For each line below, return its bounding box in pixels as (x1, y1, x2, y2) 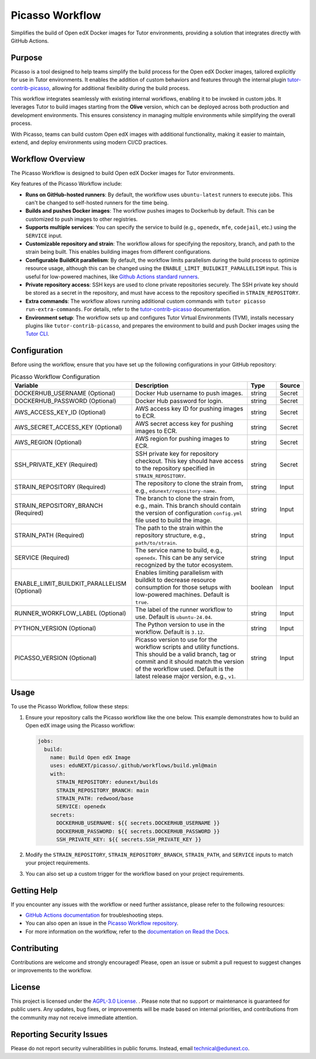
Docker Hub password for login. (135, 397, 224, 405)
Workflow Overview (11, 154, 85, 164)
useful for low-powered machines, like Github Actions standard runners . (25, 273, 200, 280)
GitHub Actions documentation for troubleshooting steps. (25, 911, 164, 918)
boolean (250, 583, 273, 591)
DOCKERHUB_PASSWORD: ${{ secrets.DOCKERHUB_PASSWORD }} (56, 828, 220, 835)
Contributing (11, 943, 59, 953)
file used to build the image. (135, 516, 212, 524)
